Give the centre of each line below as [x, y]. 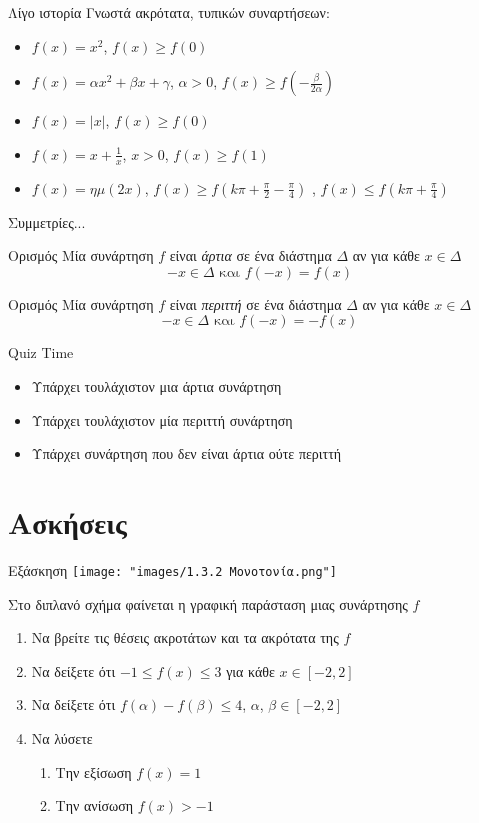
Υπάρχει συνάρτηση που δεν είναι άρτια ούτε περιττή [186, 453]
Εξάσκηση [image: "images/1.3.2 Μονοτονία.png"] [172, 569]
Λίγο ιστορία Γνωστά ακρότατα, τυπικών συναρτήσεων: [169, 12]
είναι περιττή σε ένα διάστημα [255, 303]
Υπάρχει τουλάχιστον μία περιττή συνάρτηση [162, 419]
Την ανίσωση [94, 805]
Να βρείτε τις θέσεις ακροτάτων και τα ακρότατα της [185, 637]
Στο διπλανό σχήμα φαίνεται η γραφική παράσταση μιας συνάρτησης [208, 603]
